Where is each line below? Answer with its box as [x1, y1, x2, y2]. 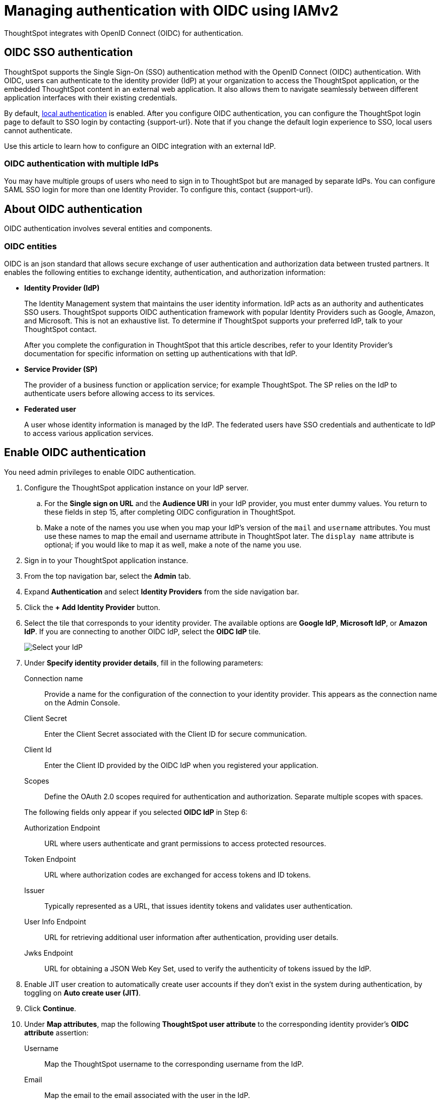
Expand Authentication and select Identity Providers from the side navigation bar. [24, 587, 299, 596]
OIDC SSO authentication [4, 46, 133, 59]
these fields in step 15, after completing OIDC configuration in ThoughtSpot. [44, 507, 296, 516]
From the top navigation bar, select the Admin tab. [24, 571, 191, 580]
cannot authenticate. [4, 126, 73, 135]
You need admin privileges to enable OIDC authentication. [4, 467, 196, 476]
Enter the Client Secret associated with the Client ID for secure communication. [44, 729, 307, 738]
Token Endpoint [24, 854, 76, 863]
